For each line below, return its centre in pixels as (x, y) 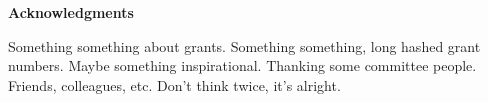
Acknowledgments (71, 12)
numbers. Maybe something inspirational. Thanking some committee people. (242, 65)
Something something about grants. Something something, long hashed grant (244, 45)
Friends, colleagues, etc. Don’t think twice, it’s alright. (174, 84)
